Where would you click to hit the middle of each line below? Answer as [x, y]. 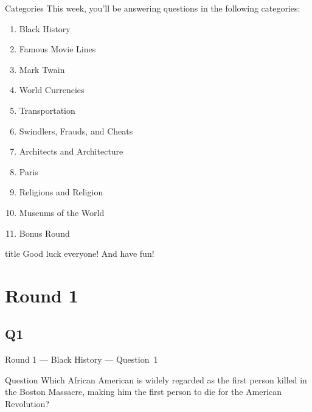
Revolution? [27, 404]
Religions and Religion [61, 192]
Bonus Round [44, 233]
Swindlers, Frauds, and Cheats [76, 131]
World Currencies [52, 90]
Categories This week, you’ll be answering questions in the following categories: [153, 8]
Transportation [47, 110]
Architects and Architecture [71, 151]
